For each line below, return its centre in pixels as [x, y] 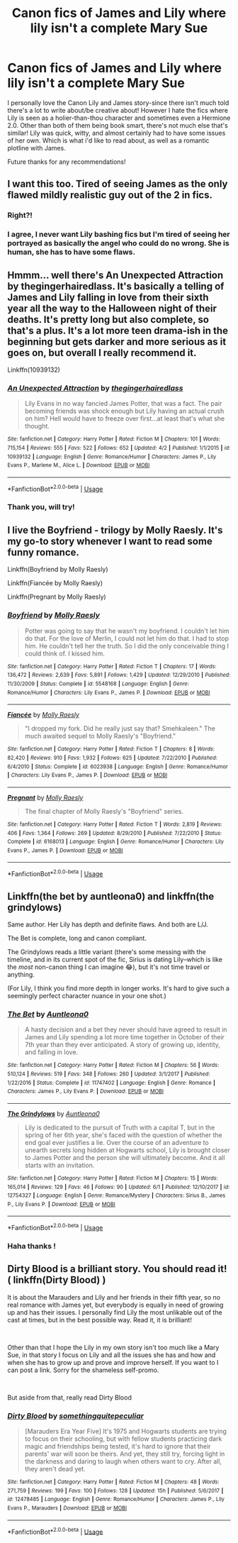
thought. [37, 426]
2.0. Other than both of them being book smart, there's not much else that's [118, 125]
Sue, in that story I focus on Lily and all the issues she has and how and [112, 1355]
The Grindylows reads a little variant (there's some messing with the [107, 951]
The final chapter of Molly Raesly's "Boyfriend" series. [104, 811]
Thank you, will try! [41, 507]
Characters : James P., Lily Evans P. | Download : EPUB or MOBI [86, 1091]
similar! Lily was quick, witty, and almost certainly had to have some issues [117, 133]
